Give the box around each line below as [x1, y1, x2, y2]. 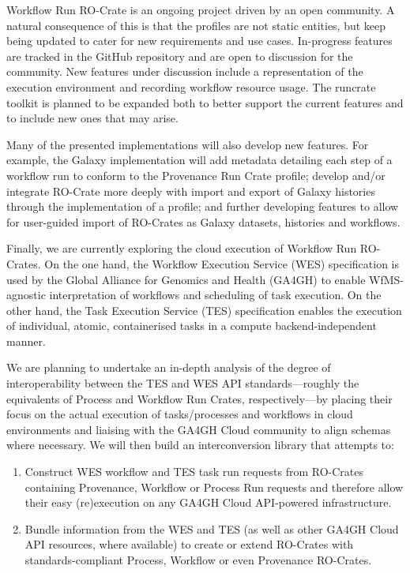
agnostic [6, 286, 46, 303]
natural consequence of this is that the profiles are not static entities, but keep [6, 17, 386, 33]
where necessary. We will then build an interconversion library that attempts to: [6, 436, 394, 453]
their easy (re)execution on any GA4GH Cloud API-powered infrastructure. [24, 494, 392, 511]
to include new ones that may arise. [6, 110, 179, 126]
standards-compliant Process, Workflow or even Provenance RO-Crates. [24, 552, 372, 567]
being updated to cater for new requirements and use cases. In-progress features [6, 32, 393, 49]
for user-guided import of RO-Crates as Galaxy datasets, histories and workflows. [6, 213, 401, 230]
